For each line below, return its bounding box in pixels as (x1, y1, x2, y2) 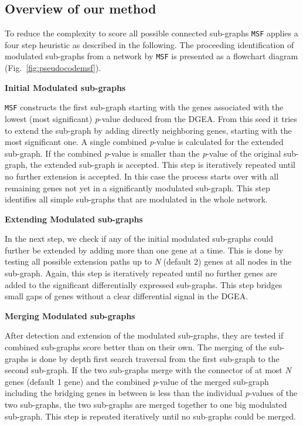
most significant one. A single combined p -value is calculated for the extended (5, 136, 284, 148)
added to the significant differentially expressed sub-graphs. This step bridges (5, 278, 282, 290)
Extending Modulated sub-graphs (5, 212, 143, 225)
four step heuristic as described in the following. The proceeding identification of (5, 38, 294, 50)
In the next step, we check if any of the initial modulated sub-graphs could (5, 232, 273, 245)
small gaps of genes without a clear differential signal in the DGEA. (5, 290, 248, 302)
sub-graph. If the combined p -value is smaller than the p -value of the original (5, 147, 281, 159)
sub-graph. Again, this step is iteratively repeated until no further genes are (5, 267, 277, 279)
